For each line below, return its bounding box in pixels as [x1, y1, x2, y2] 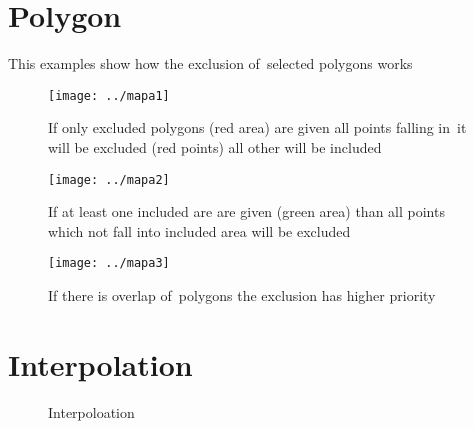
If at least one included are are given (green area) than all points [48, 201, 445, 222]
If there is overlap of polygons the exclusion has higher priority [48, 285, 436, 306]
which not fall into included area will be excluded [48, 220, 351, 241]
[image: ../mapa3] [48, 256, 170, 271]
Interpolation [8, 343, 193, 384]
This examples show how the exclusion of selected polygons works [8, 53, 413, 74]
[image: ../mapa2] [48, 172, 170, 187]
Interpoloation [48, 401, 135, 422]
